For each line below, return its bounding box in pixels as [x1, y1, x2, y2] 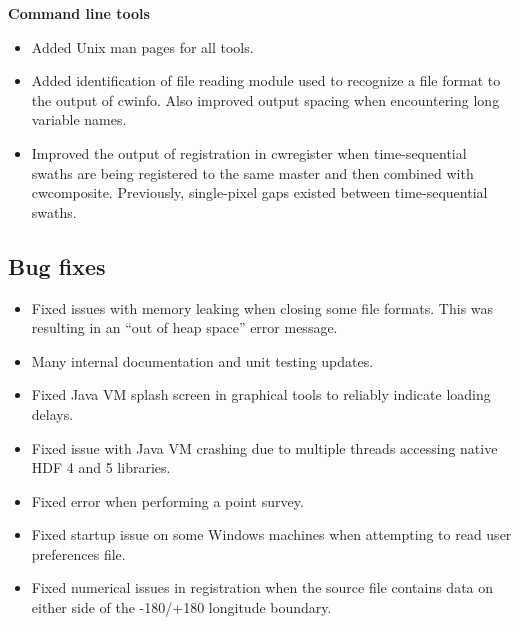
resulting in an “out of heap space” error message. [31, 317, 338, 338]
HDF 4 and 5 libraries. [31, 457, 171, 478]
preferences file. [31, 543, 126, 564]
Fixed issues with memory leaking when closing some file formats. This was [31, 297, 494, 318]
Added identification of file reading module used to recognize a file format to [31, 70, 501, 91]
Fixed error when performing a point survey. [31, 490, 304, 511]
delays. [31, 403, 74, 424]
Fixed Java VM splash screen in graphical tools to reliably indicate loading [31, 384, 491, 405]
